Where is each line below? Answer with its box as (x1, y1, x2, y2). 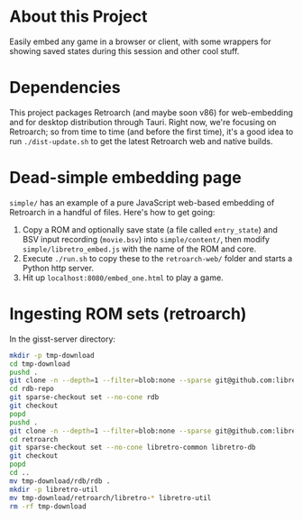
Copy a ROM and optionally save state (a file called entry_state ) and (22, 224, 278, 235)
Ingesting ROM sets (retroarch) (9, 304, 247, 324)
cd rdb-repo (9, 385, 54, 394)
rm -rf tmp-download (9, 502, 87, 511)
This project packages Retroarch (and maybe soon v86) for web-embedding (9, 106, 293, 118)
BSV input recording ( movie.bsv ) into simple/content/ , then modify (22, 233, 271, 244)
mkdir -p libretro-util (9, 485, 99, 494)
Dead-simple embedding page (9, 168, 242, 188)
